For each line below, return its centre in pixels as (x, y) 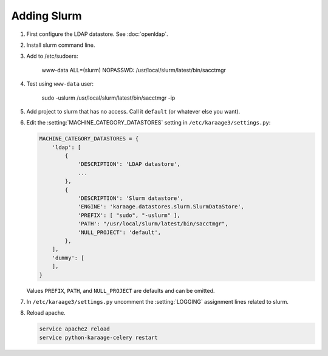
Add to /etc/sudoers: (52, 56)
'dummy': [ (68, 258)
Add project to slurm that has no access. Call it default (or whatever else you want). (133, 111)
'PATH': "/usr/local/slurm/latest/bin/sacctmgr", (153, 224)
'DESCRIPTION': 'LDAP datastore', (129, 164)
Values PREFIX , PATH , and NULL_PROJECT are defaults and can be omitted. (121, 290)
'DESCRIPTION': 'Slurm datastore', (130, 198)
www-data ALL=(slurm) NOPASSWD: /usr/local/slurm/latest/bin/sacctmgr (134, 70)
